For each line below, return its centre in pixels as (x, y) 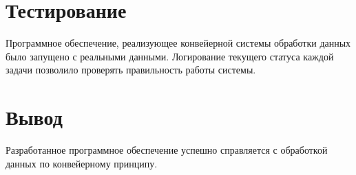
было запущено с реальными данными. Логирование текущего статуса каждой (170, 56)
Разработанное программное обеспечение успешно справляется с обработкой (167, 150)
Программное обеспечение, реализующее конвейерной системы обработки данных (178, 43)
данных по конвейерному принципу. (82, 163)
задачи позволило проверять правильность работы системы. (131, 70)
